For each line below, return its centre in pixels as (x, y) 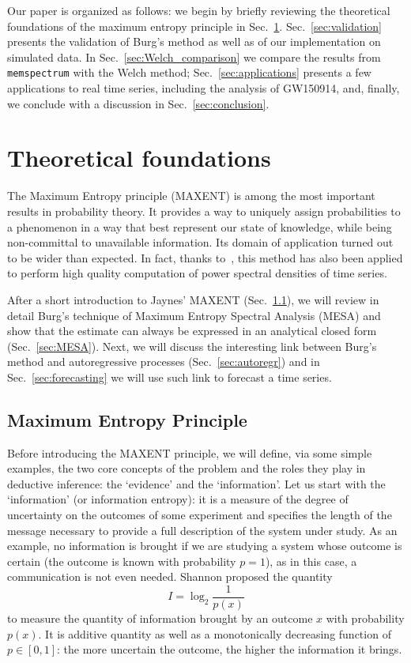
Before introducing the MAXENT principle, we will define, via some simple (190, 452)
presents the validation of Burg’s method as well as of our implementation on (194, 41)
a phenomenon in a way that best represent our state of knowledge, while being (200, 226)
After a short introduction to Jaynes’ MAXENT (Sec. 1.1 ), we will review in (193, 299)
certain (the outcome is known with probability (122, 561)
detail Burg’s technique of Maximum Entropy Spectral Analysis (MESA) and (194, 315)
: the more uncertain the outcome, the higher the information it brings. (230, 649)
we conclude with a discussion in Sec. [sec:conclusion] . (138, 103)
